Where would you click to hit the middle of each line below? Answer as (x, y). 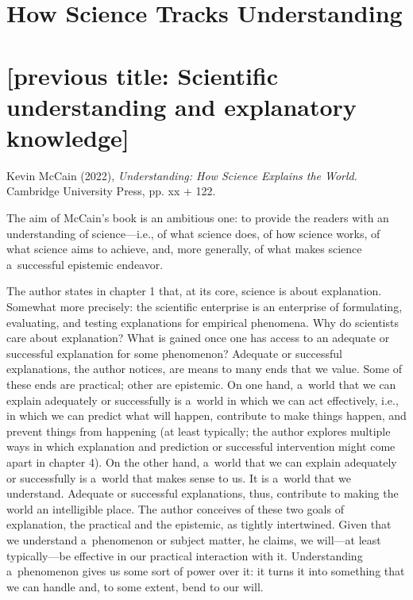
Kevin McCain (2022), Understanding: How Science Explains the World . (182, 175)
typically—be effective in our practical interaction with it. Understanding (185, 555)
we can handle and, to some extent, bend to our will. (135, 586)
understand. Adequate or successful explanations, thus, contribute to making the (203, 493)
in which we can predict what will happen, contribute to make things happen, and (206, 415)
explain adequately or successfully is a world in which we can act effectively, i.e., (203, 400)
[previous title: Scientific (143, 75)
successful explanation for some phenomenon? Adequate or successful (174, 353)
